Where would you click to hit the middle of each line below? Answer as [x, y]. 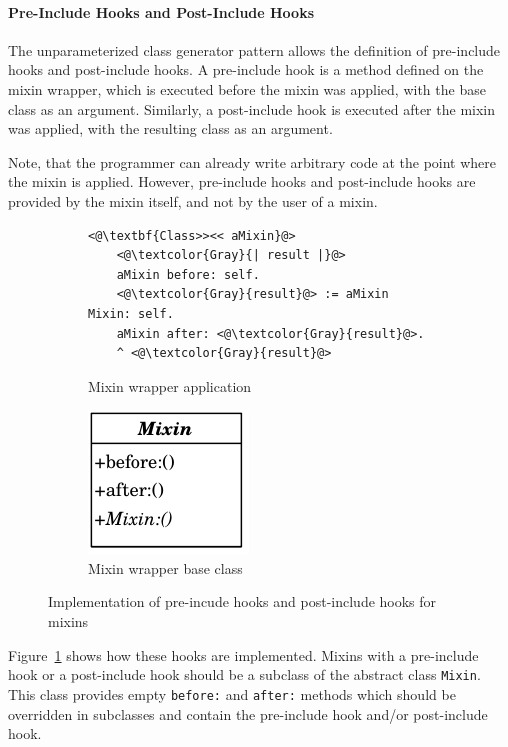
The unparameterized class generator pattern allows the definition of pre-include [254, 49]
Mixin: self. [131, 313]
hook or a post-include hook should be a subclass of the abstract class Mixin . [244, 674]
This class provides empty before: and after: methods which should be [232, 693]
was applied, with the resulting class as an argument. [170, 128]
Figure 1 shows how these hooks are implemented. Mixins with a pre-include [243, 654]
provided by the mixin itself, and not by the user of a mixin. [193, 200]
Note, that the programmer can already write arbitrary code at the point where [252, 161]
